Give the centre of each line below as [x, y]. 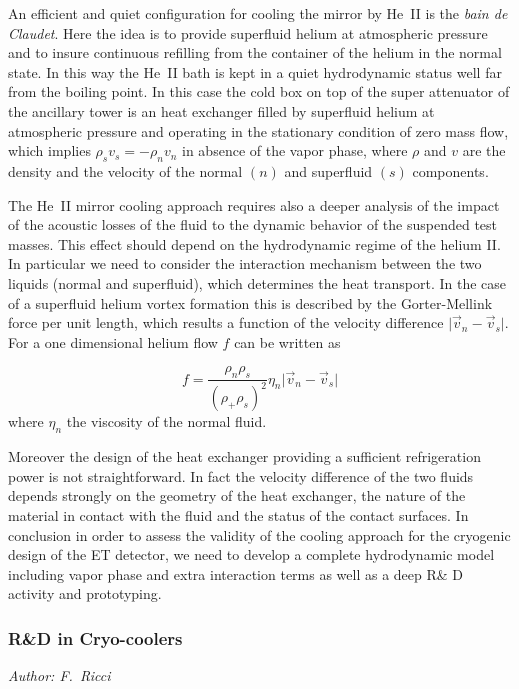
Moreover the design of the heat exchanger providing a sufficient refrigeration [244, 456]
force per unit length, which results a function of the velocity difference [226, 322]
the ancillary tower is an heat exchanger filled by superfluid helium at [221, 110]
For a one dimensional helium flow [113, 341]
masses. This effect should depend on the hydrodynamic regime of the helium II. [254, 243]
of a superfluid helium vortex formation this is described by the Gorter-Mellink [250, 302]
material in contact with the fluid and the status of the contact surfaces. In [238, 515]
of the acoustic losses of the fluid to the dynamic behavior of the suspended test [253, 224]
